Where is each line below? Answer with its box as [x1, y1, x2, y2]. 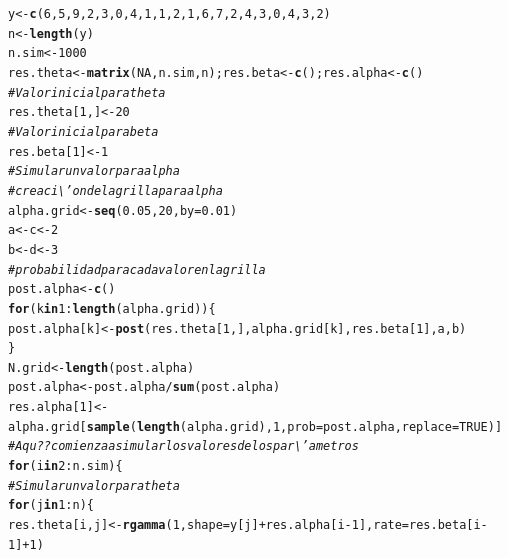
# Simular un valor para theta [8, 478, 180, 493]
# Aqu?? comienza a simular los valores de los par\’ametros [8, 439, 359, 454]
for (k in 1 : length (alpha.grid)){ [8, 301, 216, 316]
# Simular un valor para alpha [8, 164, 180, 179]
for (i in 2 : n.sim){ [8, 459, 123, 474]
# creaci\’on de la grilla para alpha [8, 183, 223, 198]
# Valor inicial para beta [8, 124, 159, 139]
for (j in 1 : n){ [8, 498, 94, 513]
